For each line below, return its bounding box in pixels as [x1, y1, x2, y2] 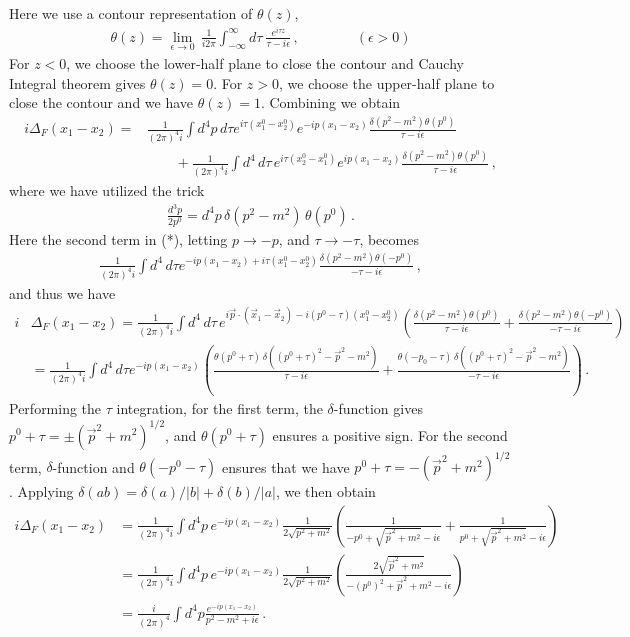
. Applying [9, 481, 74, 502]
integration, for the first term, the [116, 398, 323, 419]
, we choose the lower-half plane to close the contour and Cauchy [66, 52, 464, 73]
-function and [52, 456, 135, 477]
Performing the [9, 398, 102, 419]
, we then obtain [275, 481, 376, 502]
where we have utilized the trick [9, 180, 205, 201]
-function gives [333, 398, 423, 419]
